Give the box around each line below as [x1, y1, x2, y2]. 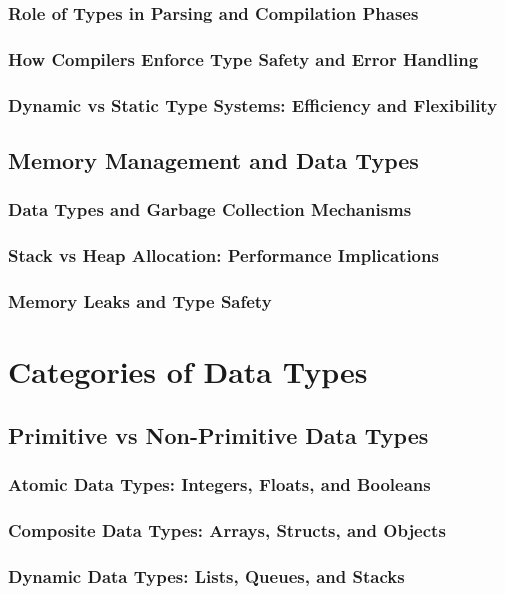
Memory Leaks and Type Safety [8, 288, 272, 313]
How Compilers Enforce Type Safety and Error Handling [8, 46, 479, 71]
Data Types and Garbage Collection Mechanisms [8, 197, 412, 222]
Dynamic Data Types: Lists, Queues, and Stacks [8, 563, 405, 588]
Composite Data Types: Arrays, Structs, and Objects [8, 517, 446, 542]
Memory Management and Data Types [8, 144, 419, 175]
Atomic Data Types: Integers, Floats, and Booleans [8, 471, 431, 496]
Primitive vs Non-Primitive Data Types [8, 419, 429, 450]
